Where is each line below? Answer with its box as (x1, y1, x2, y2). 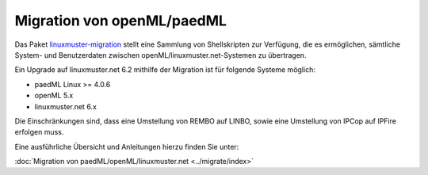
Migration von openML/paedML (14, 12, 227, 29)
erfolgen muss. (14, 127, 64, 137)
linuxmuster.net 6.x (34, 101, 97, 111)
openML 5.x (34, 91, 74, 101)
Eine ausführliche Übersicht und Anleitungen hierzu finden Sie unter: (14, 142, 239, 151)
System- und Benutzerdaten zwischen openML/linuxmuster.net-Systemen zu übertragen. (14, 50, 307, 59)
